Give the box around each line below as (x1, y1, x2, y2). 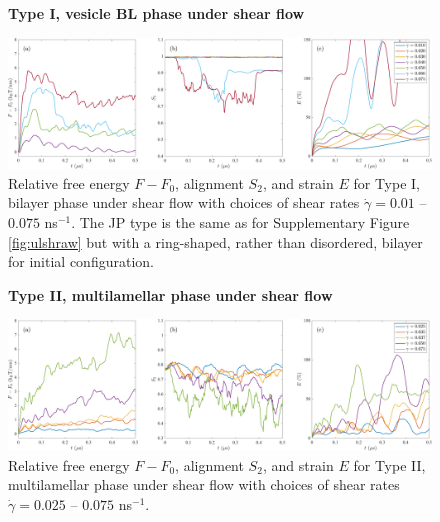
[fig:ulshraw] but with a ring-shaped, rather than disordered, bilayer (8, 231, 423, 252)
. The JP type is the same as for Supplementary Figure (71, 212, 410, 233)
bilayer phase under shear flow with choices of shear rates (8, 192, 360, 213)
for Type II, (353, 454, 426, 475)
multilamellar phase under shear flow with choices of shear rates (8, 474, 400, 495)
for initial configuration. (8, 251, 154, 272)
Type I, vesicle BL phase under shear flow (8, 3, 305, 23)
